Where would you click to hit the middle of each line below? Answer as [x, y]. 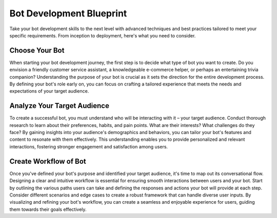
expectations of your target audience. [49, 91]
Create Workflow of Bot [48, 161]
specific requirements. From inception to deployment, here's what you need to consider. [103, 35]
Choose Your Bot [37, 50]
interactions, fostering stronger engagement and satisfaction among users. [89, 146]
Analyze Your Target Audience [60, 106]
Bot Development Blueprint [68, 13]
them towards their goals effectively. [48, 209]
